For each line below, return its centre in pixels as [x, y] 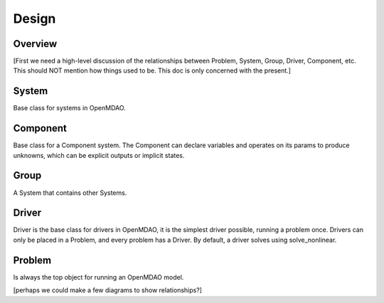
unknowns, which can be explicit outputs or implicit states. [99, 155]
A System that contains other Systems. [70, 193]
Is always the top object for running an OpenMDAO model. [98, 277]
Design [34, 18]
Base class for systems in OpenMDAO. [69, 108]
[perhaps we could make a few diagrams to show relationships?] [108, 290]
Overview [35, 44]
